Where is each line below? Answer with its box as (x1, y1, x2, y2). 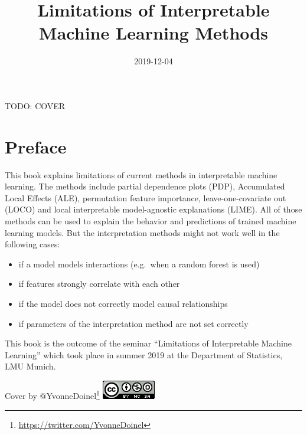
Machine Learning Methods (39, 21, 268, 45)
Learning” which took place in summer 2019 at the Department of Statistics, (5, 348, 283, 361)
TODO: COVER (5, 99, 66, 112)
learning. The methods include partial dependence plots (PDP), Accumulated (5, 180, 285, 192)
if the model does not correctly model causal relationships (18, 297, 228, 309)
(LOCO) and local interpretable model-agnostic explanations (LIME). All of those (5, 203, 302, 215)
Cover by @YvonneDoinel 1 (5, 388, 100, 401)
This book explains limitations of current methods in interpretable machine (5, 168, 277, 181)
